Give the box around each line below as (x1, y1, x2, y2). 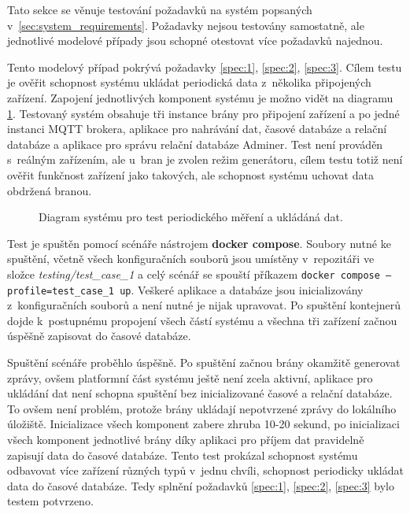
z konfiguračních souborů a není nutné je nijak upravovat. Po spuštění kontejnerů (7, 297, 401, 313)
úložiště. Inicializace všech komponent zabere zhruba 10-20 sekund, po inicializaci (7, 416, 400, 432)
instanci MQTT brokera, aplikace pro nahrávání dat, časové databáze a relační (7, 120, 387, 137)
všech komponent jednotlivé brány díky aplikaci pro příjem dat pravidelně (7, 431, 364, 447)
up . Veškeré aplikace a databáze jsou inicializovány (120, 281, 364, 298)
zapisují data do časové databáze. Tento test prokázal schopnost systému (7, 446, 358, 463)
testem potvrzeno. (7, 493, 94, 509)
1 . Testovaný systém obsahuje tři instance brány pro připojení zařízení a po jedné (7, 105, 400, 121)
